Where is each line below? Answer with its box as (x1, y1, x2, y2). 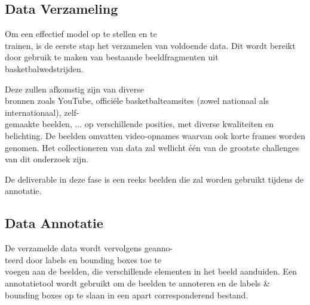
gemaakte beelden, (5, 118, 72, 130)
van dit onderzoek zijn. (5, 153, 89, 165)
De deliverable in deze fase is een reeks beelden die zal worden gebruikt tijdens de (5, 172, 304, 185)
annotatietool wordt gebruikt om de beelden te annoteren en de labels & (5, 276, 270, 289)
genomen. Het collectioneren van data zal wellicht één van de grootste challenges (5, 141, 299, 153)
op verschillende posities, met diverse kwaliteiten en (84, 118, 274, 130)
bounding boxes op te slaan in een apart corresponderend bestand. (5, 288, 248, 301)
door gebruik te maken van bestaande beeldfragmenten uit (5, 51, 219, 63)
